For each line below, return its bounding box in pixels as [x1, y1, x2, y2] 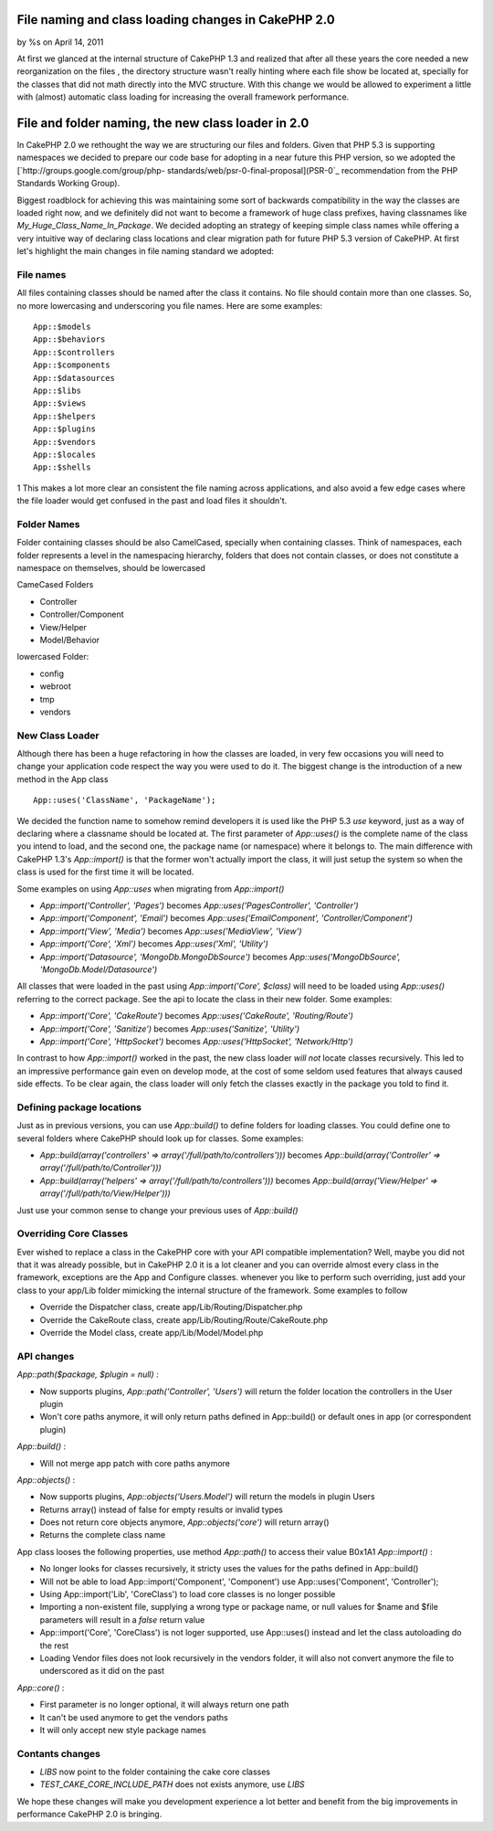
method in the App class [16, 773, 109, 785]
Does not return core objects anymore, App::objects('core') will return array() [39, 1517, 330, 1528]
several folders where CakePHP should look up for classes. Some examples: [16, 1133, 304, 1144]
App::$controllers [33, 347, 116, 357]
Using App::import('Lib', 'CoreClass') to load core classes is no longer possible [39, 1589, 336, 1600]
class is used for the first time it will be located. [16, 866, 194, 877]
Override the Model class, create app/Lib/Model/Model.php [39, 1328, 264, 1339]
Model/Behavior [39, 634, 100, 645]
